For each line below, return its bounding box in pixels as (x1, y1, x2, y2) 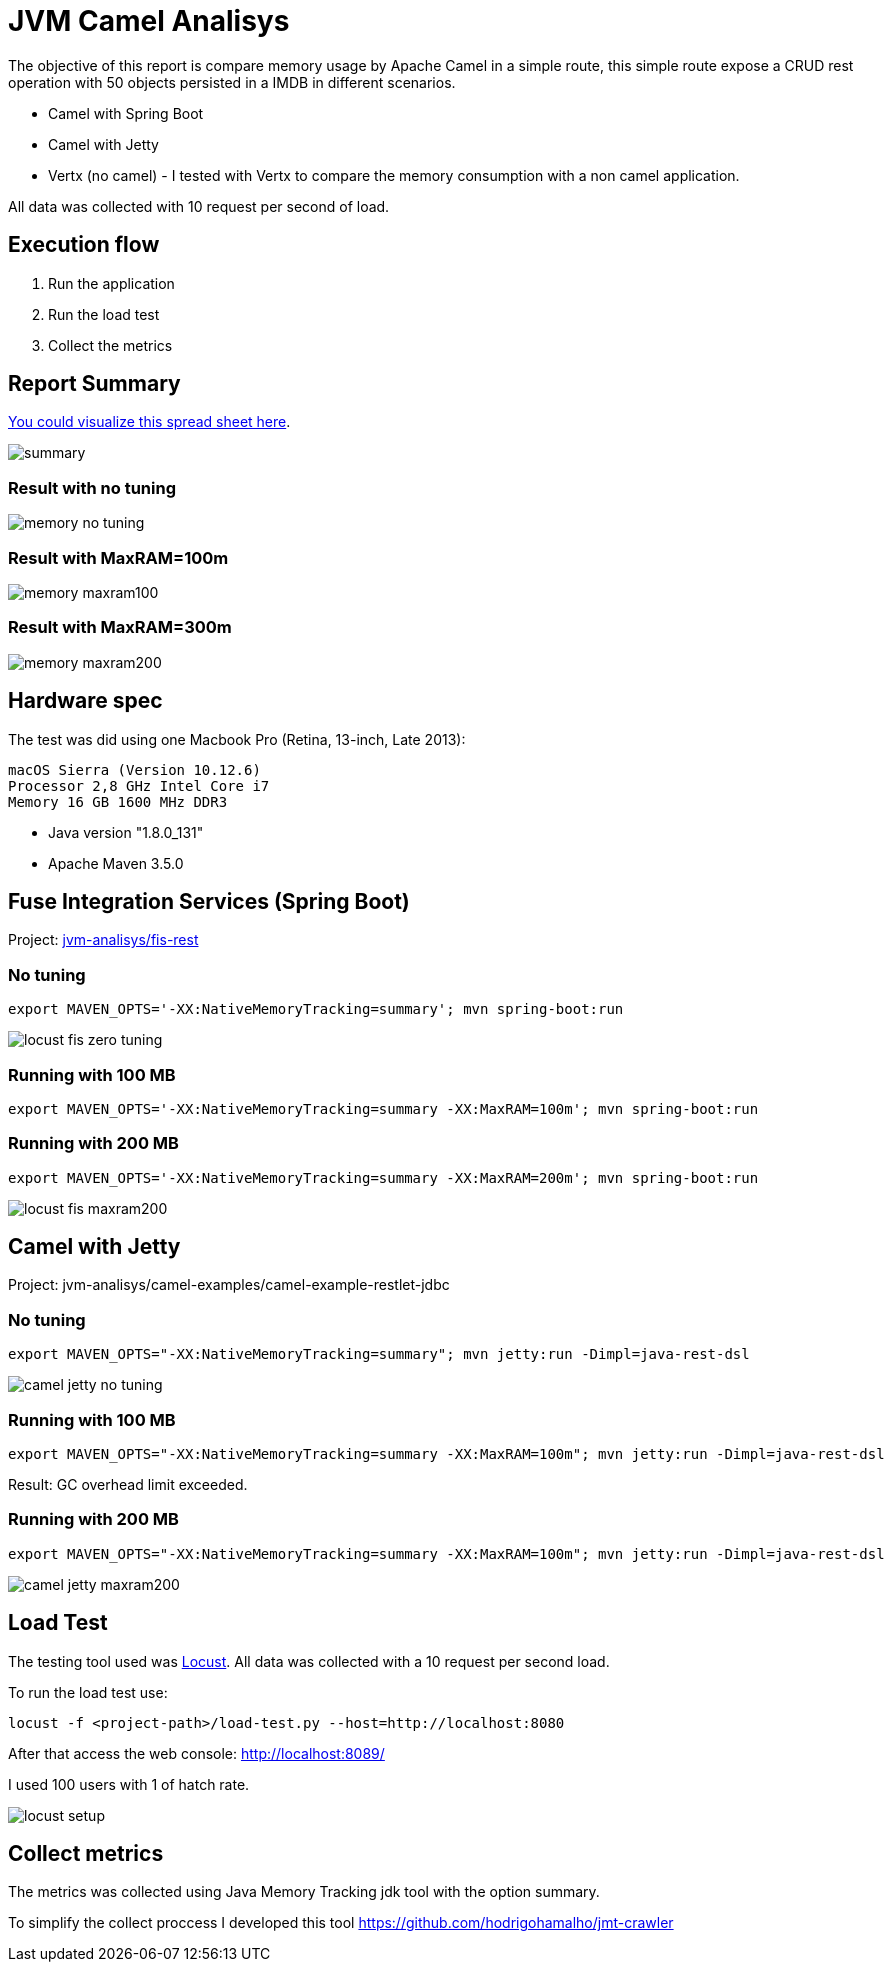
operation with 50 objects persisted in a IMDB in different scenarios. (8, 73, 456, 91)
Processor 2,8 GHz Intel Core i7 (8, 777, 270, 794)
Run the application (48, 274, 175, 292)
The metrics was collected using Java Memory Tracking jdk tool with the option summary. (8, 1883, 600, 1901)
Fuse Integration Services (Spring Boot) (8, 888, 410, 914)
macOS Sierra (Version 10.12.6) (8, 761, 261, 778)
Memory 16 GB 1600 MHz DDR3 (8, 793, 228, 810)
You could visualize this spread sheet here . (8, 413, 291, 431)
